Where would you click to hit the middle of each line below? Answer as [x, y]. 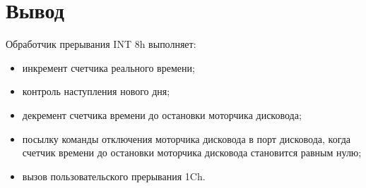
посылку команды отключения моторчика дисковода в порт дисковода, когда [187, 138]
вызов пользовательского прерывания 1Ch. [114, 176]
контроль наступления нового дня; [96, 91]
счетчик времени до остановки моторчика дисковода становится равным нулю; [192, 152]
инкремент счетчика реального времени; [108, 67]
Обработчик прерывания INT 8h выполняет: [101, 44]
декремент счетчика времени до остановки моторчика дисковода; [162, 114]
